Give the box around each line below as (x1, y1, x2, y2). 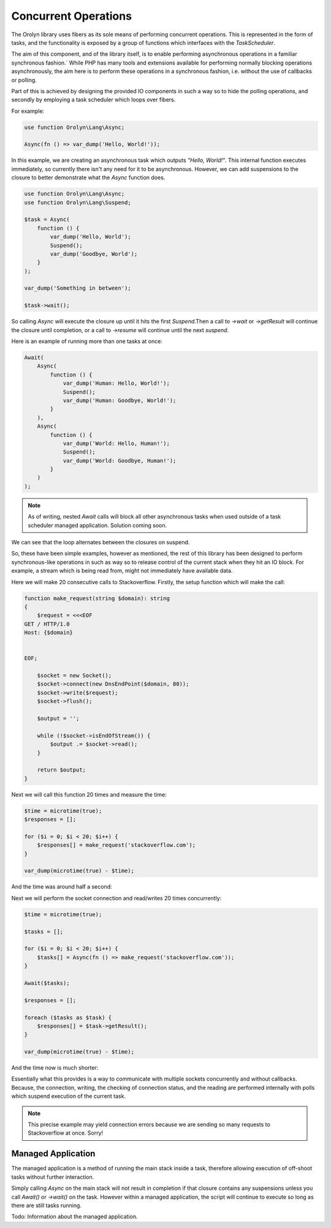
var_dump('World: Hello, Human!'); (63, 439, 170, 447)
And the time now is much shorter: (11, 1064, 99, 1072)
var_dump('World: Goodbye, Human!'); (63, 457, 177, 464)
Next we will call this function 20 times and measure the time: (11, 790, 167, 798)
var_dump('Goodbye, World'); (50, 250, 138, 257)
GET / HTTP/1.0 (24, 620, 70, 627)
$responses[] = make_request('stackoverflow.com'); (37, 841, 196, 849)
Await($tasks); (24, 979, 70, 986)
